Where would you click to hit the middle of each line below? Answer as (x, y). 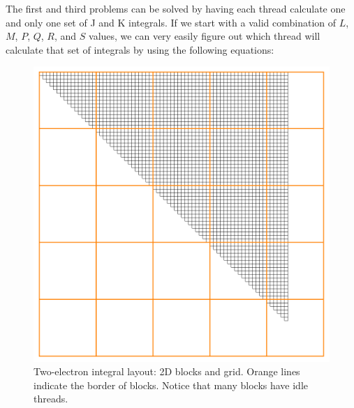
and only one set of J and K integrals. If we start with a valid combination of (171, 22)
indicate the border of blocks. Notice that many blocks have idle (171, 385)
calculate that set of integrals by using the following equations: (140, 49)
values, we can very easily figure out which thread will (205, 36)
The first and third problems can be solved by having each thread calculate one (176, 8)
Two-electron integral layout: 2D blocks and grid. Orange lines (167, 371)
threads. (51, 399)
